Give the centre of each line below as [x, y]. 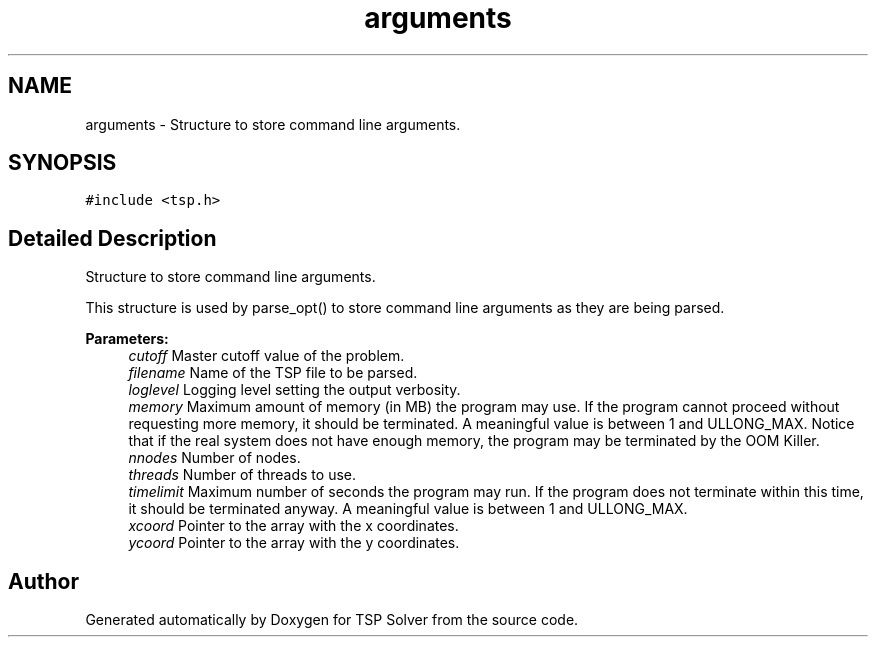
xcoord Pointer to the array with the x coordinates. [293, 526]
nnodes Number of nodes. [214, 458]
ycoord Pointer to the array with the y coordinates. [294, 543]
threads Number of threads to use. [242, 475]
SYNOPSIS [62, 163]
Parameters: [127, 339]
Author [43, 581]
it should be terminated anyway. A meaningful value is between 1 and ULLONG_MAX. [408, 509]
